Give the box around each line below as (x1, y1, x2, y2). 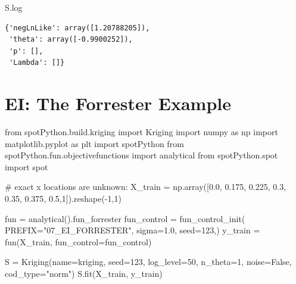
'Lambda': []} (9, 58, 65, 67)
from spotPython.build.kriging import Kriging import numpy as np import (5, 126, 278, 138)
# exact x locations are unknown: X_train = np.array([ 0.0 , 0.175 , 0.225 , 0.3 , (5, 180, 286, 193)
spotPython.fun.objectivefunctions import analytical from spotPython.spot (5, 149, 278, 161)
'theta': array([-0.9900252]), (9, 35, 133, 44)
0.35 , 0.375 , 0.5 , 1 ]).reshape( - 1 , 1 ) (5, 192, 121, 205)
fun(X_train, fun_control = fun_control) (5, 235, 152, 248)
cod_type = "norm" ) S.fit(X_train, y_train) (5, 267, 163, 280)
